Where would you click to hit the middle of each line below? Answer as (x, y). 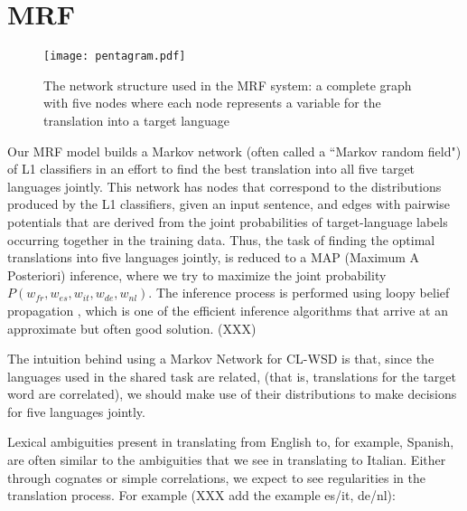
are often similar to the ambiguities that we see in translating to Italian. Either (227, 460)
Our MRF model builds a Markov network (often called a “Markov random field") (234, 151)
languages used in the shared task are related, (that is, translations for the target (232, 376)
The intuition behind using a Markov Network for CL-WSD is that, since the (221, 359)
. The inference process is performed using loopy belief (299, 293)
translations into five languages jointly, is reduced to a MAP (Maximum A (213, 257)
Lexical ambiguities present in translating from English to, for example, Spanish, (231, 442)
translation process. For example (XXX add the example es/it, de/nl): (201, 495)
